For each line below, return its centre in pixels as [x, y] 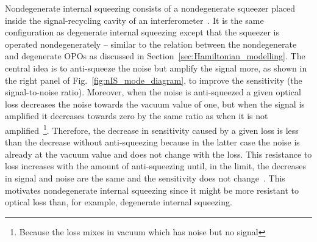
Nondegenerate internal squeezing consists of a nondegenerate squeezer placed [150, 8]
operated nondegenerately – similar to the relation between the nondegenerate [151, 44]
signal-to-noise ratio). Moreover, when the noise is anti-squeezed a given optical [153, 92]
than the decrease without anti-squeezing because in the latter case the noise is [152, 142]
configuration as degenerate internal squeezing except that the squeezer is [142, 32]
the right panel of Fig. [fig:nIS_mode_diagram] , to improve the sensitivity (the [154, 80]
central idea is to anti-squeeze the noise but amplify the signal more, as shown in [156, 68]
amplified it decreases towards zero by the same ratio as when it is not [137, 116]
